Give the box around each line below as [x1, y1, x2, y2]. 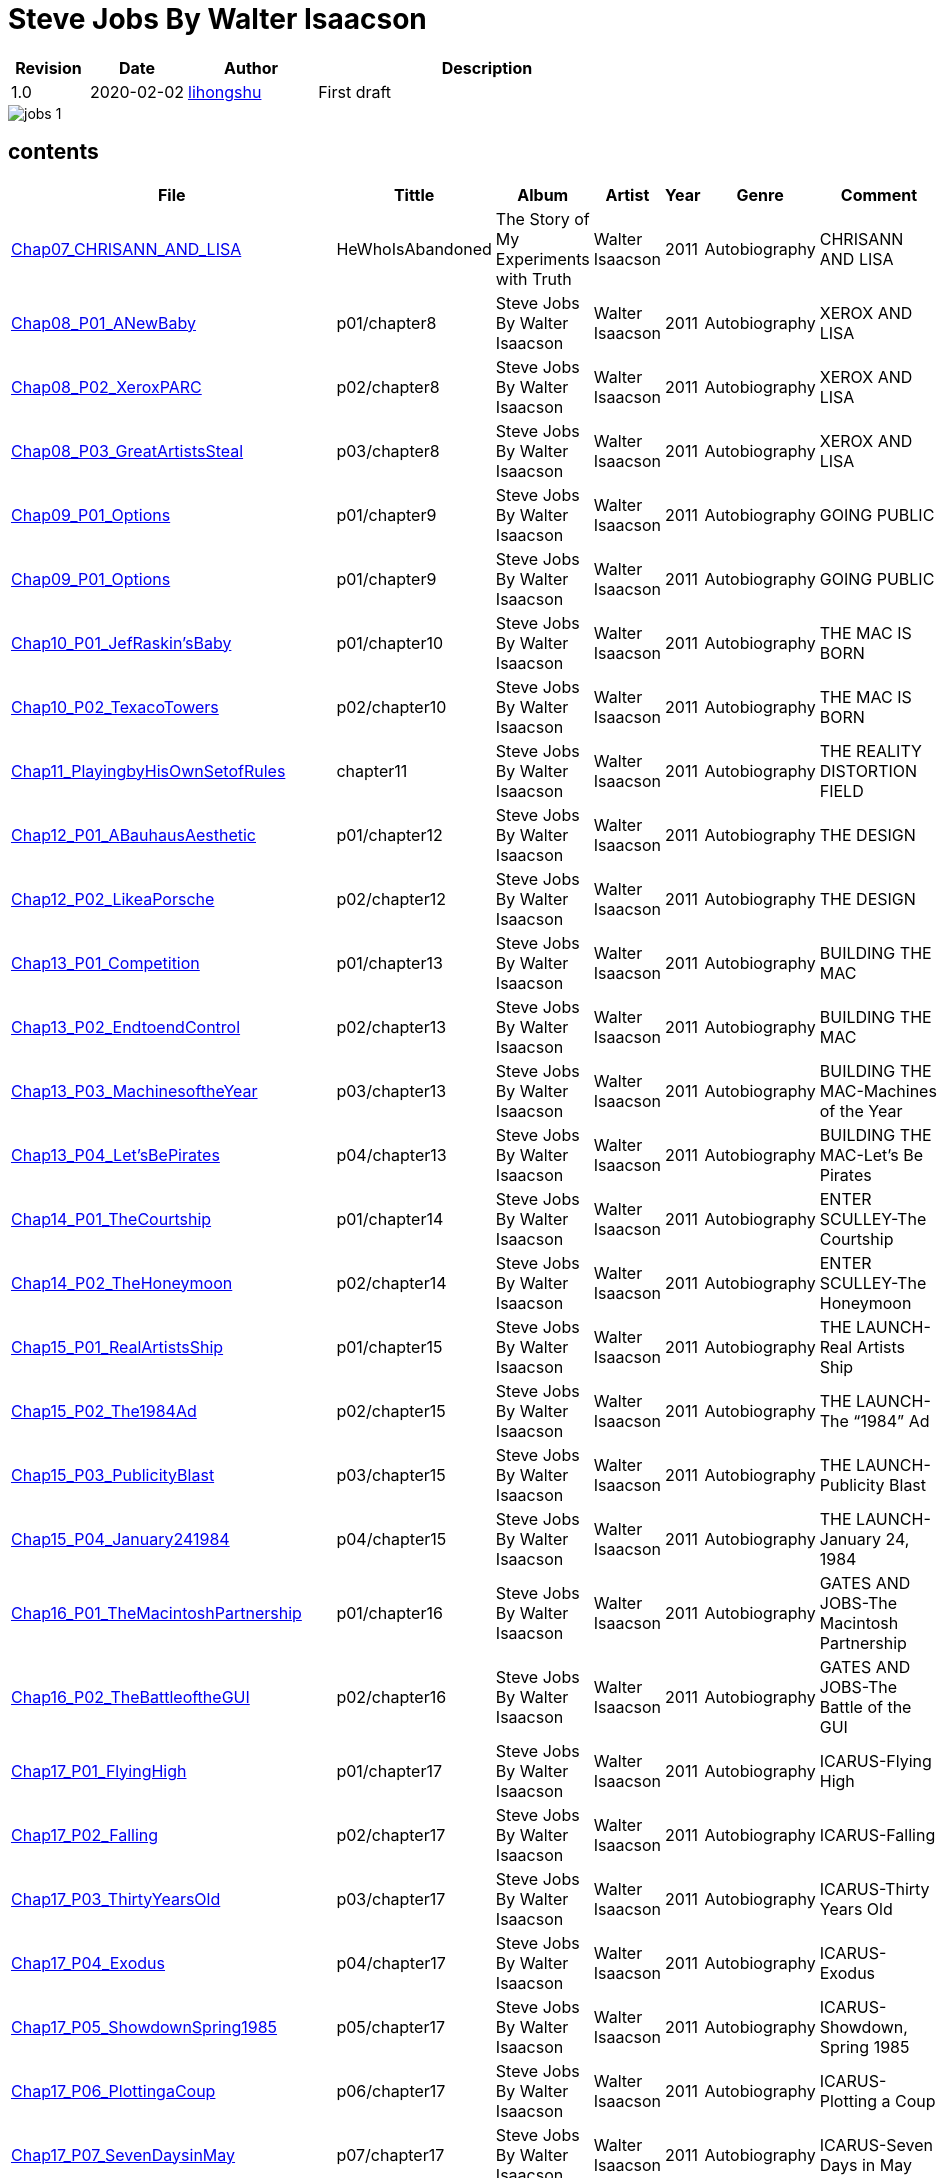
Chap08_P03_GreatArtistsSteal [11, 440, 244, 461]
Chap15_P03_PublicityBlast [11, 1464, 215, 1485]
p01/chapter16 [336, 1602, 443, 1623]
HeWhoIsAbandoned [336, 238, 492, 259]
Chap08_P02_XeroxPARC [11, 376, 202, 397]
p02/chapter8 [336, 376, 440, 397]
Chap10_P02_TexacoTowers [11, 696, 219, 717]
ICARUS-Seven [819, 2134, 934, 2155]
